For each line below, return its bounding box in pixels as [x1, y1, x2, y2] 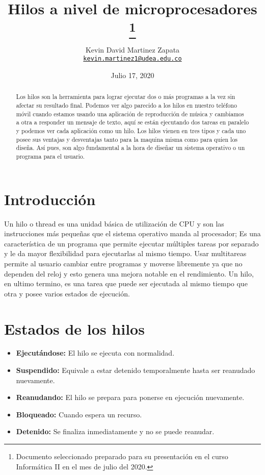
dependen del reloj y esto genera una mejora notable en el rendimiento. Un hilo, [4, 268, 254, 279]
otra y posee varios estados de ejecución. [4, 288, 130, 298]
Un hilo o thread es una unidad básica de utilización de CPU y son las [4, 218, 224, 229]
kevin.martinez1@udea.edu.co [83, 55, 182, 63]
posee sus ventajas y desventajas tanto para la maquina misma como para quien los [16, 135, 238, 143]
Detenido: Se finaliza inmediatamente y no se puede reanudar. [16, 426, 215, 437]
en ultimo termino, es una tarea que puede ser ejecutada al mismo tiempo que [4, 278, 248, 289]
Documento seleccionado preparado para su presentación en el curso [16, 451, 228, 462]
